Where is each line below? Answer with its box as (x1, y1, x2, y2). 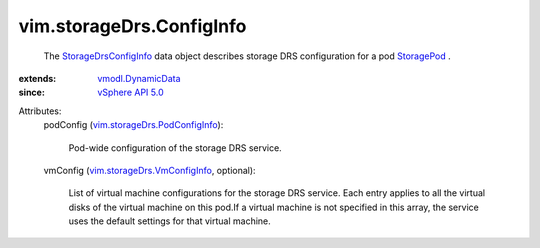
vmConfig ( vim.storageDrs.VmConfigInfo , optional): (43, 164, 256, 176)
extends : (18, 72, 57, 84)
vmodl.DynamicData (97, 72, 181, 84)
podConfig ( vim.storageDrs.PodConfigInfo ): (43, 119, 224, 131)
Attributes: (18, 105, 62, 117)
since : (18, 86, 45, 99)
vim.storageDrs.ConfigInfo (18, 15, 247, 37)
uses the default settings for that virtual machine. (68, 215, 272, 227)
